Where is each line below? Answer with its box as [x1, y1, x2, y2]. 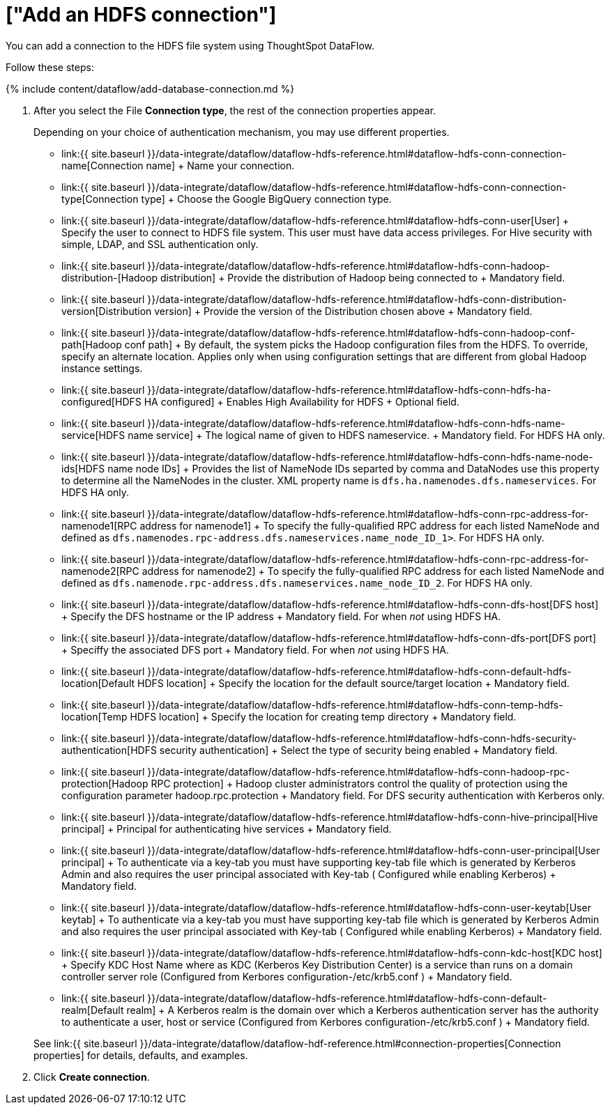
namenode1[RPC [61, 519, 137, 532]
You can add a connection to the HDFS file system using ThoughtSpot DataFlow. [6, 39, 375, 52]
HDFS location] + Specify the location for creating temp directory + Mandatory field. [130, 710, 517, 723]
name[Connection [61, 159, 144, 171]
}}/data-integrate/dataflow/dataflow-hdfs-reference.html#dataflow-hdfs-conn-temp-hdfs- [147, 698, 563, 711]
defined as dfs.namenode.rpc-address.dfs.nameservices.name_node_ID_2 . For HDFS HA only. [61, 576, 533, 589]
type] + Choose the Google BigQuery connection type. [141, 192, 392, 205]
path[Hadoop [61, 338, 122, 350]
